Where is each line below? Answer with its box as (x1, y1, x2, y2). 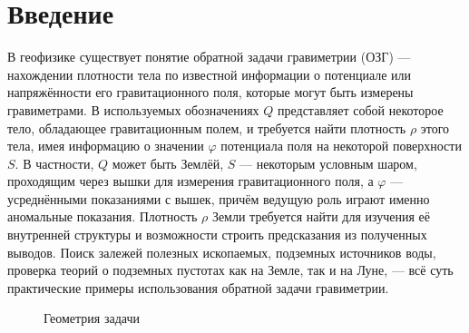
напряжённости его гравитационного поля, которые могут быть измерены (7, 83, 414, 102)
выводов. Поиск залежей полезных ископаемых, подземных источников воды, (7, 242, 436, 261)
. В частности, (15, 153, 94, 172)
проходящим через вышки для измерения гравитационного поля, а (7, 171, 374, 191)
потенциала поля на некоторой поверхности (220, 136, 462, 155)
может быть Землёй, (112, 153, 224, 172)
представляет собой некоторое (278, 100, 444, 119)
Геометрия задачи (44, 309, 140, 328)
